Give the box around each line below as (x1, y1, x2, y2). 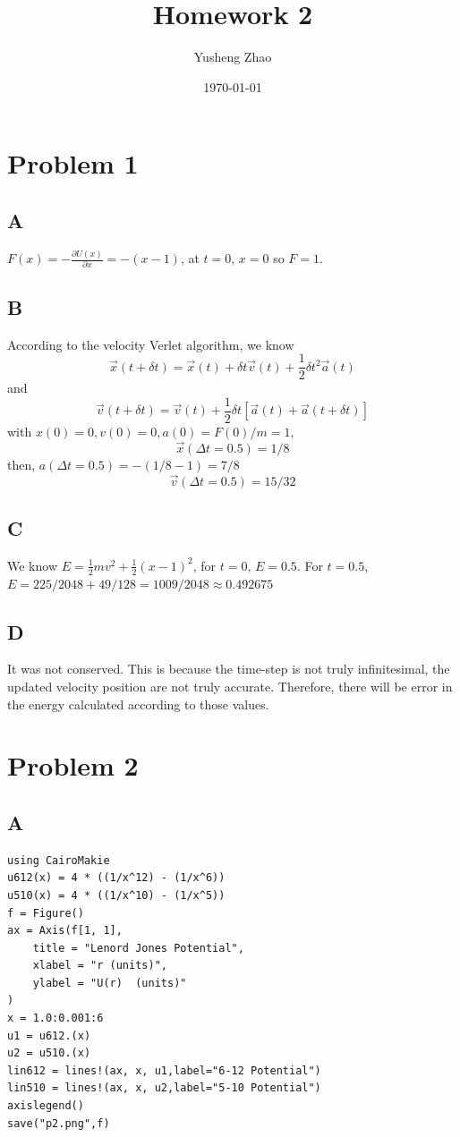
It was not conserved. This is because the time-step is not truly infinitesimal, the (7, 659, 450, 678)
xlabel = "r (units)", (32, 959, 167, 972)
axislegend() (7, 1099, 84, 1113)
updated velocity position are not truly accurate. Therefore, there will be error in (7, 676, 453, 695)
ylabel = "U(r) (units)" (32, 976, 187, 989)
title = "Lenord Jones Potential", (32, 941, 244, 955)
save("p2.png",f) (7, 1116, 110, 1130)
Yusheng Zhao (193, 47, 272, 66)
